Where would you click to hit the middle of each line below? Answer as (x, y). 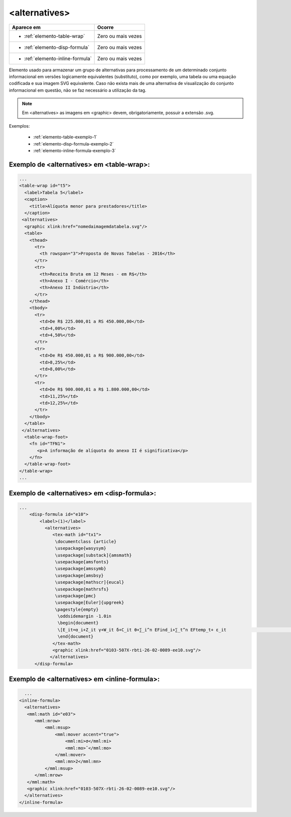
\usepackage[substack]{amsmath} (93, 555)
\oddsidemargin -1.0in (84, 616)
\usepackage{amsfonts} (82, 562)
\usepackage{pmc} (76, 596)
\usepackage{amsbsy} (79, 575)
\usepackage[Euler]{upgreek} (90, 603)
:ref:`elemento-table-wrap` (55, 36)
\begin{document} (78, 623)
